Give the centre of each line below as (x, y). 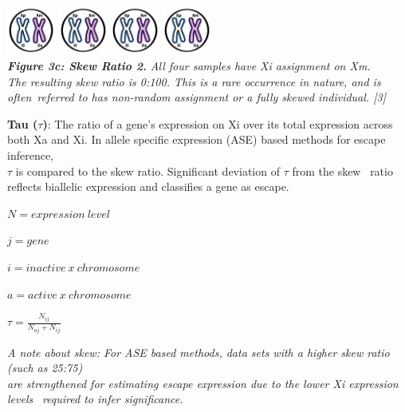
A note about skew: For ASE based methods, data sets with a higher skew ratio (199, 352)
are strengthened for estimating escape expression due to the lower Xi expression (203, 383)
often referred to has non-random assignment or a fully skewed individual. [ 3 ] (197, 97)
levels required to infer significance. (95, 399)
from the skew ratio (342, 170)
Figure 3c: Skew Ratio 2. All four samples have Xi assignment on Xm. (189, 66)
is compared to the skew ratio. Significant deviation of (147, 170)
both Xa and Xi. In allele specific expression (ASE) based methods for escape (197, 139)
